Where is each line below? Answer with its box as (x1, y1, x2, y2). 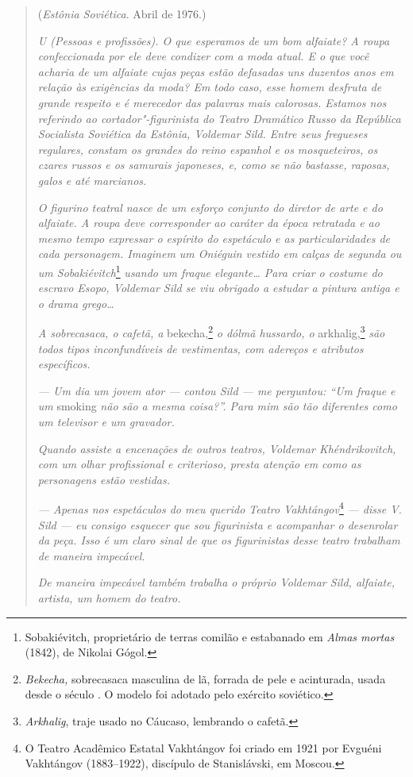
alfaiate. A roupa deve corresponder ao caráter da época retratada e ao (37, 214, 380, 231)
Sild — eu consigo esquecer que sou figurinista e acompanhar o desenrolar (37, 516, 398, 533)
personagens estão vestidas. (37, 471, 170, 487)
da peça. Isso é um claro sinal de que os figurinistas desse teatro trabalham (37, 532, 400, 548)
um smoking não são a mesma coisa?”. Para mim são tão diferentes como (37, 398, 397, 414)
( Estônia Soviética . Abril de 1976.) (37, 6, 206, 21)
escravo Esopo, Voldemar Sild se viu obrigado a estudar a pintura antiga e (37, 279, 399, 296)
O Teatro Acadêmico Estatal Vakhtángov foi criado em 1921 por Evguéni (25, 739, 382, 756)
